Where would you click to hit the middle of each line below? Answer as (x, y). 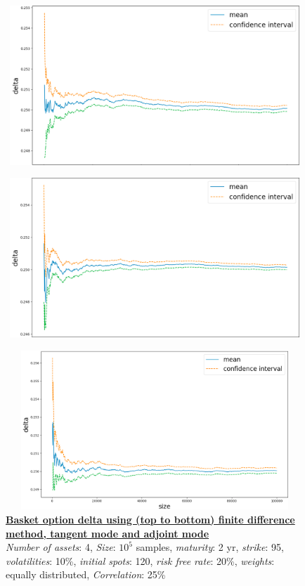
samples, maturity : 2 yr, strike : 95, (210, 547)
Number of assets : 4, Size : (61, 547)
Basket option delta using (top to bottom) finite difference (150, 520)
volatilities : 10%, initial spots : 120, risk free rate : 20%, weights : (140, 560)
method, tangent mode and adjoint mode (108, 533)
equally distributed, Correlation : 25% (86, 574)
